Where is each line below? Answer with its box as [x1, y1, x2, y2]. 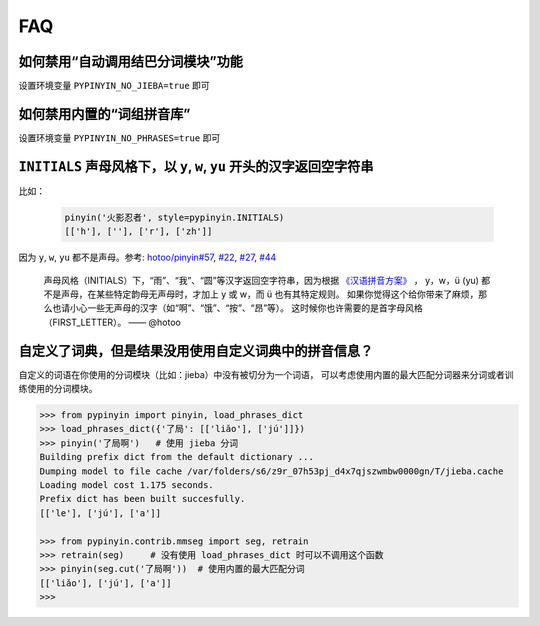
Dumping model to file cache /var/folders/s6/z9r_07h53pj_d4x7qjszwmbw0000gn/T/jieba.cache [39, 465, 504, 477]
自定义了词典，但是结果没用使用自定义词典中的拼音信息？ [18, 342, 374, 359]
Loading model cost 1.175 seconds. [39, 480, 214, 491]
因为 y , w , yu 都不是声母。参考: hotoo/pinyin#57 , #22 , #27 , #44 [18, 251, 277, 264]
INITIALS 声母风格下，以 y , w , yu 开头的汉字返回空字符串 [18, 158, 374, 175]
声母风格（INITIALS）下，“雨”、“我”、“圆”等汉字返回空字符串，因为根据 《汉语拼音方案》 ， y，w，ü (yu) [43, 274, 480, 286]
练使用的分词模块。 [18, 383, 98, 395]
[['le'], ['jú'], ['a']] [39, 507, 162, 519]
